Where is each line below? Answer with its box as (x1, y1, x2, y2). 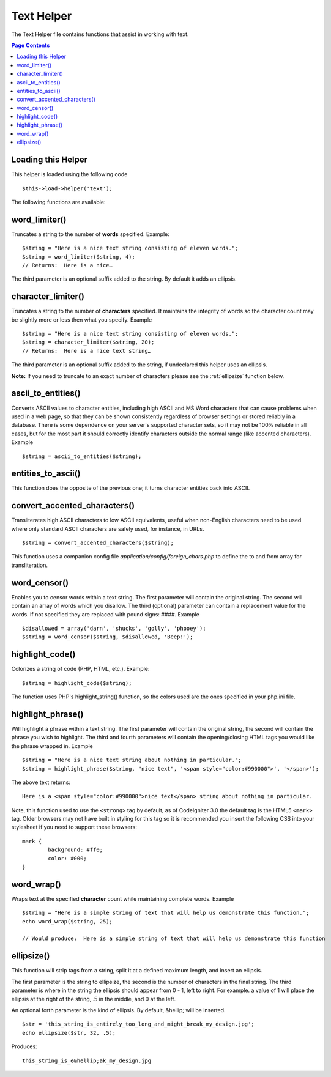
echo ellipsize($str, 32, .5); (22, 1029, 116, 1036)
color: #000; (48, 855, 87, 862)
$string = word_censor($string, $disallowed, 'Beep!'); (22, 634, 193, 640)
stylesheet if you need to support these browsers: (11, 823, 138, 831)
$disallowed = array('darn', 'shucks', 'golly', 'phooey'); (22, 624, 206, 632)
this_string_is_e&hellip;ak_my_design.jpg (22, 1057, 152, 1064)
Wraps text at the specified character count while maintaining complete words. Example (11, 895, 234, 902)
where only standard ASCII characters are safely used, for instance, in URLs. (11, 525, 204, 532)
